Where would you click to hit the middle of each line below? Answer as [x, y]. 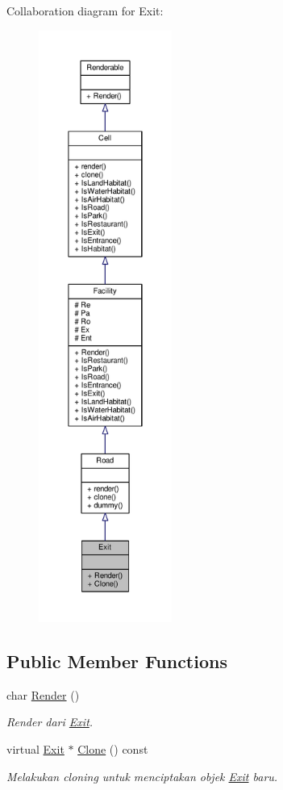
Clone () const [113, 748]
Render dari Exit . [50, 722]
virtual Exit [35, 748]
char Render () [43, 694]
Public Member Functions [117, 660]
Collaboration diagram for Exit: [85, 10]
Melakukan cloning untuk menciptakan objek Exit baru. [142, 776]
